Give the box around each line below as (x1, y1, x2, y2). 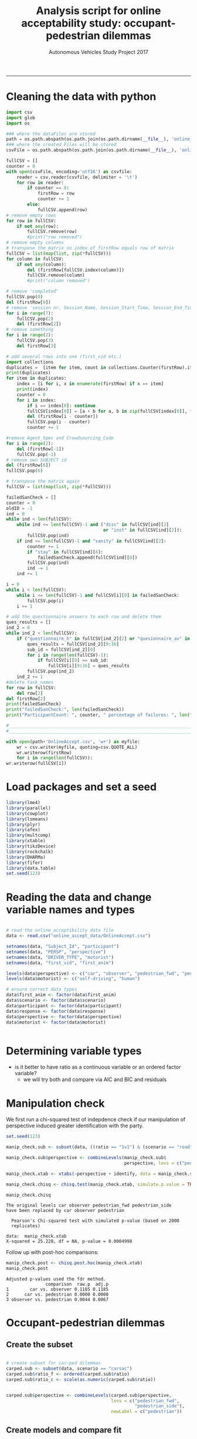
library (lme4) (6, 800, 41, 806)
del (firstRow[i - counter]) (27, 414, 98, 420)
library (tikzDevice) (6, 843, 57, 849)
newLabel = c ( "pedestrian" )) (111, 1408, 182, 1415)
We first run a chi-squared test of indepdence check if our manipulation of (6, 1116, 186, 1123)
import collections (6, 359, 54, 365)
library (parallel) (6, 805, 51, 811)
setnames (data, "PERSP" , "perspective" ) (6, 949, 107, 955)
